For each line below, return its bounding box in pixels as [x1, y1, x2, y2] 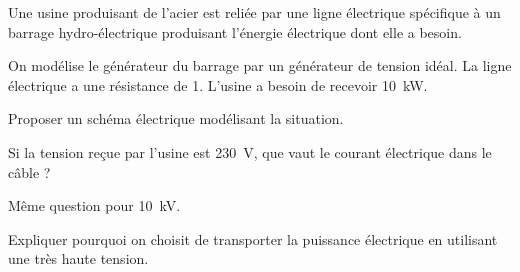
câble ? [8, 161, 51, 182]
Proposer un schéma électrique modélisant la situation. [8, 108, 344, 129]
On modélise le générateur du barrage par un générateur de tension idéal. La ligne [8, 55, 512, 76]
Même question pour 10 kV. [8, 195, 181, 216]
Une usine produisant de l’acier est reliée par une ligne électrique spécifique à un [8, 2, 501, 22]
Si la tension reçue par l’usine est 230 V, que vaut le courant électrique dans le [8, 141, 492, 162]
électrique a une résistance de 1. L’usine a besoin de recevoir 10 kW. [8, 74, 428, 95]
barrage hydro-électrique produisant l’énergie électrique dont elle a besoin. [8, 21, 462, 42]
